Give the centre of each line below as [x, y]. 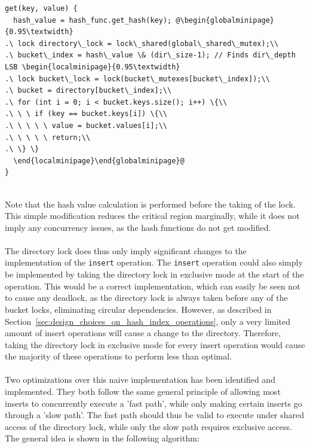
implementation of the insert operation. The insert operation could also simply [154, 262]
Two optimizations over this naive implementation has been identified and [140, 380]
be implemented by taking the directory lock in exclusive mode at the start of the [154, 274]
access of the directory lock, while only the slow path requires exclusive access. [148, 426]
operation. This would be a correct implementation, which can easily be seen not [153, 286]
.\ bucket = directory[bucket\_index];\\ [88, 91]
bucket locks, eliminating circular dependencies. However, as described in [138, 309]
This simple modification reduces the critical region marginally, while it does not [152, 216]
